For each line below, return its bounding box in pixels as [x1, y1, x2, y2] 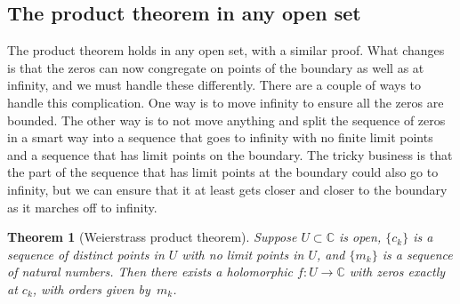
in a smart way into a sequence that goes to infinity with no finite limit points [7, 128, 433, 147]
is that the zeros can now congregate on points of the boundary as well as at [7, 58, 424, 76]
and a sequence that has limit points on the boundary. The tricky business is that [7, 145, 453, 164]
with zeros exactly [349, 262, 446, 281]
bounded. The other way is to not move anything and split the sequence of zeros [7, 110, 446, 129]
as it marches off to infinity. [7, 197, 157, 216]
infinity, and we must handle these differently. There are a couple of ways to [7, 76, 422, 94]
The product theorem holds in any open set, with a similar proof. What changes [7, 41, 445, 60]
